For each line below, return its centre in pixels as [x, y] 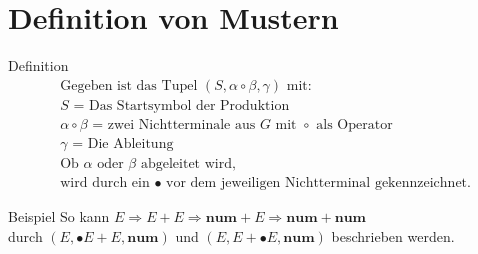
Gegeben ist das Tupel [129, 85]
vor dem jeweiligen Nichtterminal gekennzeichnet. [318, 182]
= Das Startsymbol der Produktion [181, 105]
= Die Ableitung [123, 143]
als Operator [354, 124]
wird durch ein [105, 182]
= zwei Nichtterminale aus [174, 124]
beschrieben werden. [393, 235]
